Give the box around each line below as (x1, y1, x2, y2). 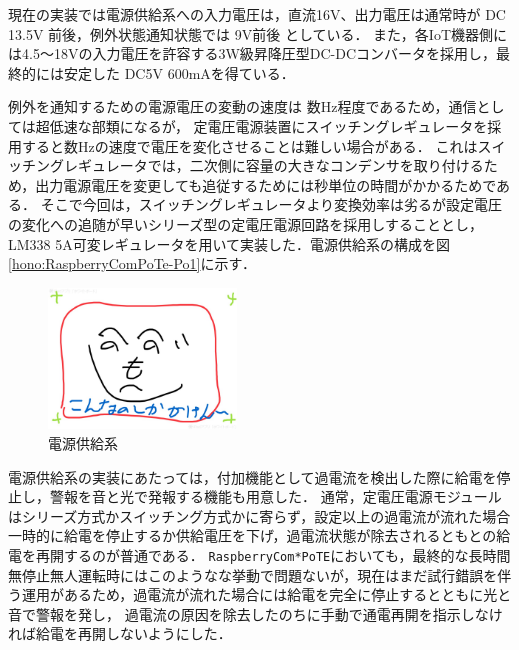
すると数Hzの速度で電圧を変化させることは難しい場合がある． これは (21, 135, 478, 156)
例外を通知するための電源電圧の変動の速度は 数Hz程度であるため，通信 (8, 96, 477, 117)
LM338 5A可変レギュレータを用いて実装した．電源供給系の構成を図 (8, 233, 451, 254)
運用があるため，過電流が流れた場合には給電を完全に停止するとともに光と (21, 584, 512, 605)
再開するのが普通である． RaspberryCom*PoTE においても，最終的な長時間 (35, 545, 511, 565)
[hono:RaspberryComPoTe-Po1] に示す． (8, 253, 256, 274)
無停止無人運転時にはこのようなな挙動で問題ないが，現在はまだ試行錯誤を (8, 564, 498, 585)
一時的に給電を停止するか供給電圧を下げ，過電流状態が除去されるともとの (8, 525, 497, 546)
